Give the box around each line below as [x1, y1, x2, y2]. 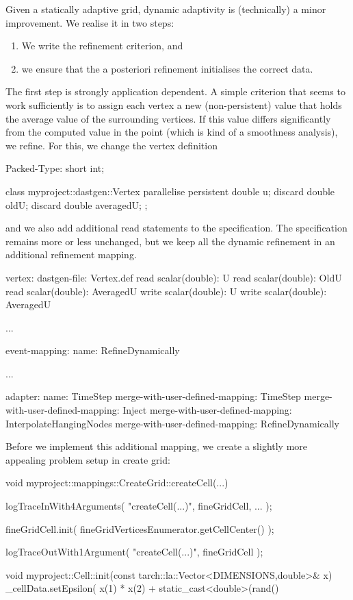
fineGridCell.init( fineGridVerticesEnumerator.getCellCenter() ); [5, 521, 274, 536]
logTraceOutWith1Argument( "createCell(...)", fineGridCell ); [5, 545, 263, 559]
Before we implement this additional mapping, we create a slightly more [5, 439, 308, 453]
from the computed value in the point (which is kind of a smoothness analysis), [5, 125, 338, 139]
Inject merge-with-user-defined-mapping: [122, 403, 292, 417]
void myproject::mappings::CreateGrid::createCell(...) [5, 475, 228, 490]
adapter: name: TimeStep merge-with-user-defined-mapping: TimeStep [5, 389, 301, 403]
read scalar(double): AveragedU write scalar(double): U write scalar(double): [5, 284, 327, 298]
